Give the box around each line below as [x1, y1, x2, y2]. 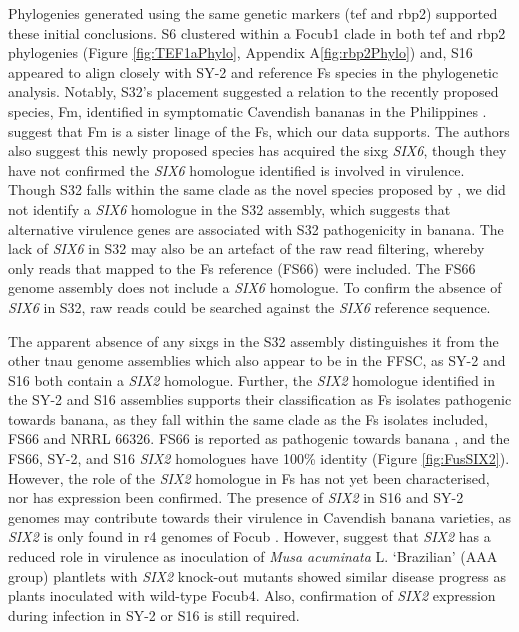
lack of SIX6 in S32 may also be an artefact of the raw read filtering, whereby [8, 238, 485, 259]
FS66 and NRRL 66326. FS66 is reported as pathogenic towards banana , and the [8, 428, 510, 449]
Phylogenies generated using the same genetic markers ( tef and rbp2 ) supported [8, 3, 498, 23]
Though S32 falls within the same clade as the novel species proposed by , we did [8, 179, 506, 200]
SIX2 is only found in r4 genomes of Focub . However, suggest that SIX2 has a [8, 526, 491, 547]
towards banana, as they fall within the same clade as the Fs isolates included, [8, 408, 488, 429]
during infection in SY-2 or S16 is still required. [8, 604, 300, 625]
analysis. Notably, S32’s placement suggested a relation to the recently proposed [8, 81, 499, 102]
